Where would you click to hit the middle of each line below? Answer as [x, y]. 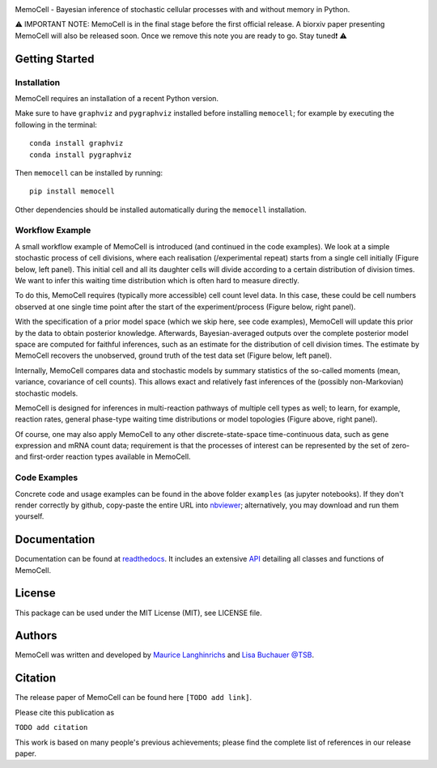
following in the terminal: [56, 125]
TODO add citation [51, 728]
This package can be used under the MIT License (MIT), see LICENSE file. [138, 613]
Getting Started [55, 59]
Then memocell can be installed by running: [89, 172]
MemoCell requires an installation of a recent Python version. [117, 98]
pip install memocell [72, 191]
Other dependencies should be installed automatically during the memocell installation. [161, 210]
